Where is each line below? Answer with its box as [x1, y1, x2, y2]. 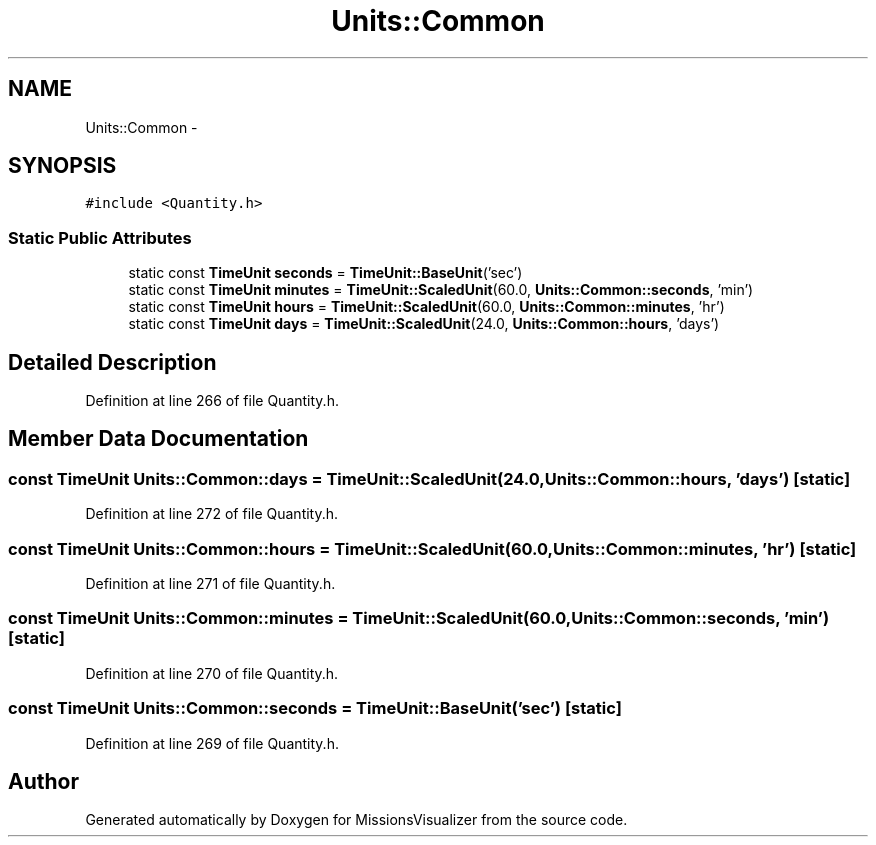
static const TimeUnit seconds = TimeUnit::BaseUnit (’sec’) [128, 264, 523, 282]
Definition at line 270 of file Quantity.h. [85, 664, 339, 682]
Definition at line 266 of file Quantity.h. [85, 392, 339, 410]
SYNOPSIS [8, 153, 117, 179]
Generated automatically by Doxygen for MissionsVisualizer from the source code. [85, 811, 628, 829]
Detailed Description [8, 349, 217, 375]
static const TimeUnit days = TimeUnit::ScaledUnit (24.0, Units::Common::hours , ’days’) [128, 315, 720, 333]
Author [8, 768, 79, 794]
